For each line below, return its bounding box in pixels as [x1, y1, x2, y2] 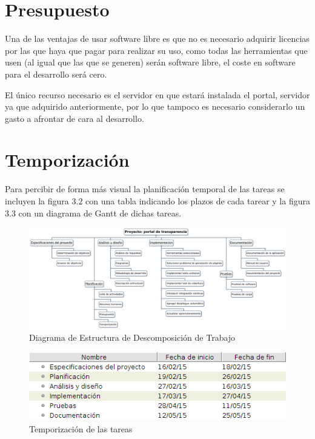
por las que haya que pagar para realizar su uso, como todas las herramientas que [5, 44, 308, 56]
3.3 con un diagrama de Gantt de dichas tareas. [5, 206, 182, 219]
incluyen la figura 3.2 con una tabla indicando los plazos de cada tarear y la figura [5, 195, 310, 207]
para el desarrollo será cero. [5, 67, 107, 80]
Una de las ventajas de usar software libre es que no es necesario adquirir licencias [5, 32, 310, 45]
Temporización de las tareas [29, 423, 133, 435]
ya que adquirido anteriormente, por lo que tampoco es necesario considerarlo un [5, 100, 305, 113]
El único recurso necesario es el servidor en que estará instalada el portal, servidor [5, 88, 310, 101]
